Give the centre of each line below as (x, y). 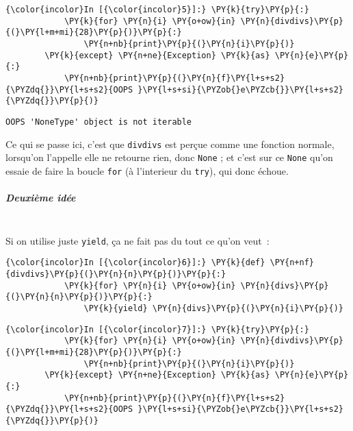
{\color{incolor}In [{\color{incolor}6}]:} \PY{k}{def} (135, 263)
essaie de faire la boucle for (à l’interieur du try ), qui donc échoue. (147, 170)
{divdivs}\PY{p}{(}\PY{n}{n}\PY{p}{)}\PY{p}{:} (116, 274)
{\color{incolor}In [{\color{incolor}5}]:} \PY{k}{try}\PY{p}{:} (157, 10)
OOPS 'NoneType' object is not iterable (99, 122)
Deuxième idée (41, 198)
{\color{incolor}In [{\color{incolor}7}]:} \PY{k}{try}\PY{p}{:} (157, 329)
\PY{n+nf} (292, 263)
